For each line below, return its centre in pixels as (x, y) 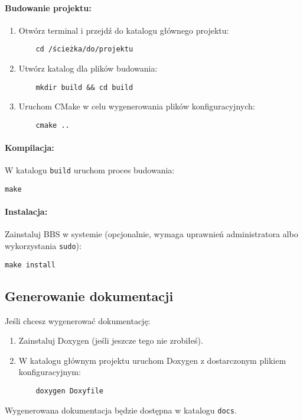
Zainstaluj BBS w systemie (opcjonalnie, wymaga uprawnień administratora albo (151, 234)
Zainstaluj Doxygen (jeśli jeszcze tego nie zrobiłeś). (111, 340)
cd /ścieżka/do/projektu (84, 49)
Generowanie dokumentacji (89, 295)
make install (30, 265)
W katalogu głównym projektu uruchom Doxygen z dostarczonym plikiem (152, 360)
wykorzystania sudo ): (43, 246)
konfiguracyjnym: (50, 372)
